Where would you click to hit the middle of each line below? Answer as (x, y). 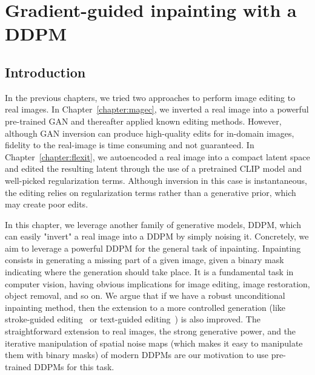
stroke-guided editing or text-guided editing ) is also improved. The (133, 319)
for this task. (91, 366)
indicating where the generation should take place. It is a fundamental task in (149, 272)
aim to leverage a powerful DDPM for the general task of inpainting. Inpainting (153, 248)
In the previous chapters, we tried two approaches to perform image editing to (150, 97)
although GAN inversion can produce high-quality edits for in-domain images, (150, 133)
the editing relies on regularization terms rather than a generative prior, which (151, 192)
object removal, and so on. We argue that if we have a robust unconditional (145, 295)
